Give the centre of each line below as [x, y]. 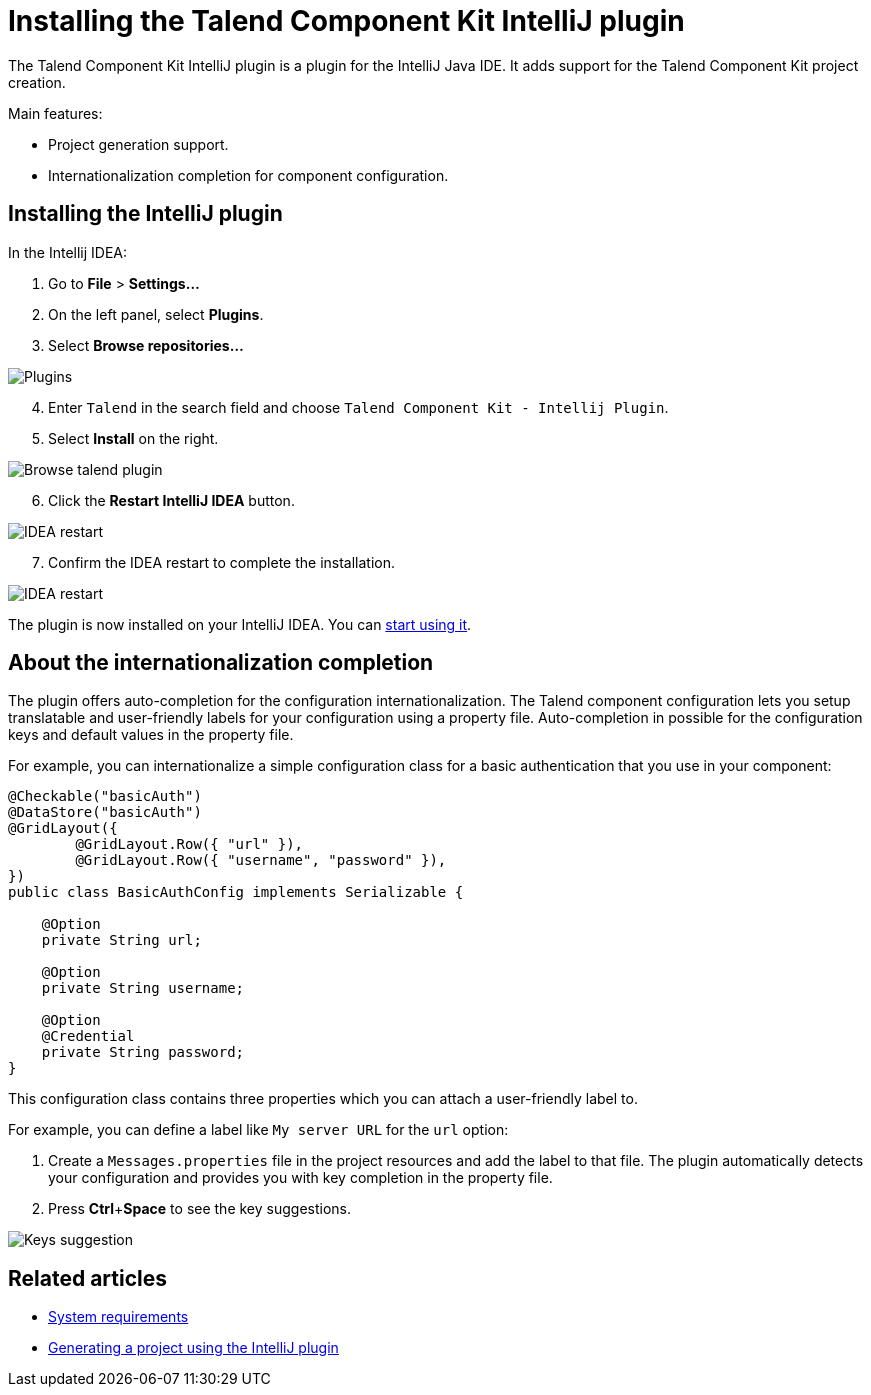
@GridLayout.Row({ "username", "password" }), [261, 860]
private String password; [143, 1052]
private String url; [121, 940]
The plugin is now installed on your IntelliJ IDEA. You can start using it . [240, 624]
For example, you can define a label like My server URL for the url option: [258, 1130]
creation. [37, 82]
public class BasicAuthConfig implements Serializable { [236, 892]
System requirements [118, 1317]
